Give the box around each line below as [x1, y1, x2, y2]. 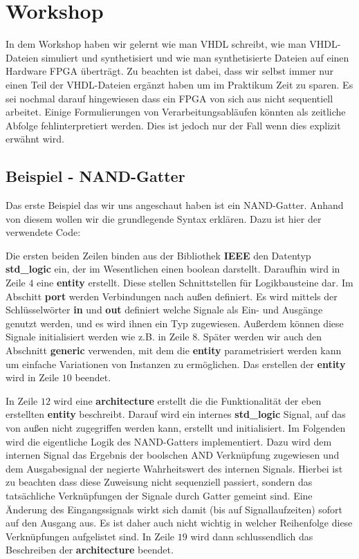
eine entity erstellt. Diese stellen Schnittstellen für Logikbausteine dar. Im [37, 275, 353, 290]
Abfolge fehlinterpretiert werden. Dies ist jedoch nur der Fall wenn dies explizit [6, 118, 341, 132]
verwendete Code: [6, 225, 81, 239]
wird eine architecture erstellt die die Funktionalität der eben [53, 393, 322, 407]
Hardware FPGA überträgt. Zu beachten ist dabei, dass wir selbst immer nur [6, 64, 334, 78]
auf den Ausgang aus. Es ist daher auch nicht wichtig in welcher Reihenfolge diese [6, 515, 353, 530]
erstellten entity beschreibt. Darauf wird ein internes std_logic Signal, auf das [6, 407, 346, 421]
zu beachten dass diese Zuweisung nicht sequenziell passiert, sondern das [6, 475, 313, 489]
